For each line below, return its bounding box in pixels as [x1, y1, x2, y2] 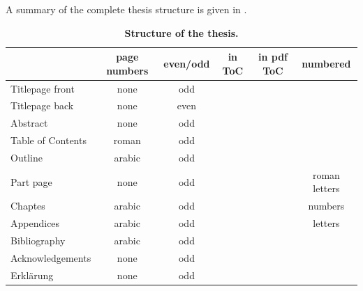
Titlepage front [10, 81, 75, 95]
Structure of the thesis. [124, 25, 239, 40]
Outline [10, 150, 43, 164]
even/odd [163, 56, 210, 70]
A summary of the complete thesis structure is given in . [6, 2, 247, 16]
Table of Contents [10, 133, 87, 148]
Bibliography [10, 233, 66, 247]
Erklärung [10, 267, 54, 282]
